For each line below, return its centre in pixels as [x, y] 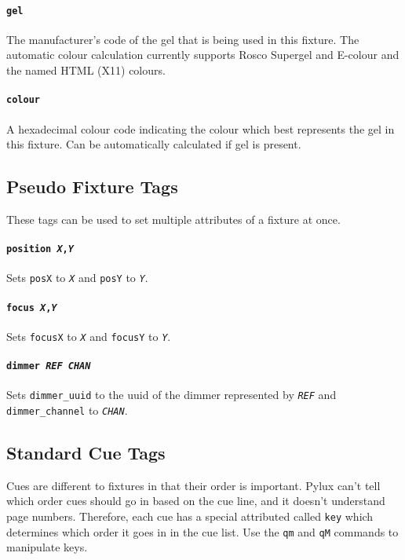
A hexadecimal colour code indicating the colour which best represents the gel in [201, 128]
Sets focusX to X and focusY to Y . [89, 336]
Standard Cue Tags [86, 453]
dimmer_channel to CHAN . [67, 410]
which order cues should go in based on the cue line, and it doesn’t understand [196, 501]
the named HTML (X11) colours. [86, 70]
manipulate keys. [47, 547]
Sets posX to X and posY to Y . [77, 278]
